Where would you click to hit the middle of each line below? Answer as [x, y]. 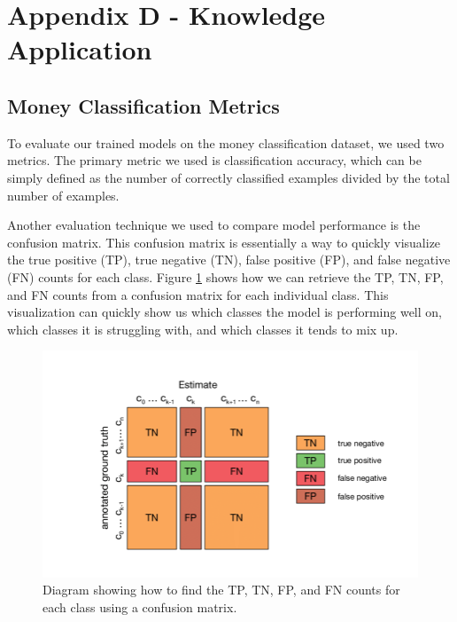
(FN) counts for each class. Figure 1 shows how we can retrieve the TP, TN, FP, [225, 276]
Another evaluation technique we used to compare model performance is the [214, 225]
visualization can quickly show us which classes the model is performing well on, [225, 312]
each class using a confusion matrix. [140, 606]
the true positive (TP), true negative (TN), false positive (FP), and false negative [229, 260]
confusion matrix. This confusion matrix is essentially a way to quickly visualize [224, 242]
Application [80, 49]
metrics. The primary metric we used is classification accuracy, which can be [214, 160]
